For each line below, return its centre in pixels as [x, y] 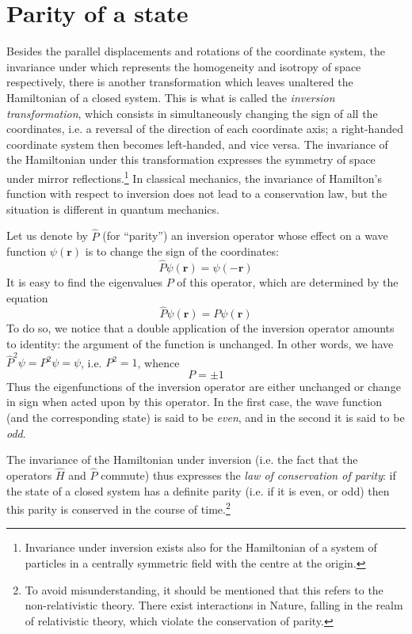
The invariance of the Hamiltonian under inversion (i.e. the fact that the [182, 459]
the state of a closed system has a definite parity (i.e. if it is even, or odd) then [198, 490]
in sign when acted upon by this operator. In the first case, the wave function [195, 402]
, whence [158, 362]
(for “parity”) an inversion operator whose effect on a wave [245, 235]
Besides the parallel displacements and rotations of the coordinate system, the [196, 51]
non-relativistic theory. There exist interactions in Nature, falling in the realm [214, 605]
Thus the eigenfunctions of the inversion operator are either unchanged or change [204, 386]
